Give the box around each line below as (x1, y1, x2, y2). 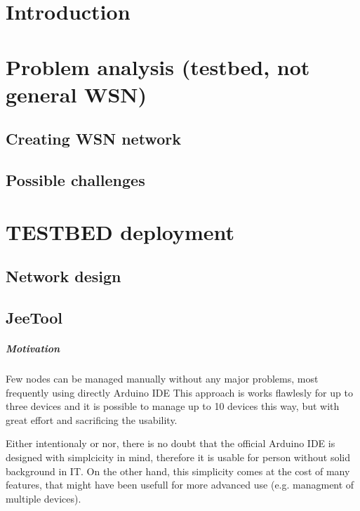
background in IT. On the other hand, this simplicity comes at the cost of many (6, 463, 350, 478)
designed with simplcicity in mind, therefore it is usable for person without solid (6, 449, 351, 464)
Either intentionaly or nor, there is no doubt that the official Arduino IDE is (6, 436, 335, 451)
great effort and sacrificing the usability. (6, 412, 178, 427)
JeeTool (6, 307, 62, 328)
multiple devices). (6, 491, 81, 505)
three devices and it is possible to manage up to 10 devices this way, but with (6, 399, 340, 413)
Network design (6, 265, 121, 287)
